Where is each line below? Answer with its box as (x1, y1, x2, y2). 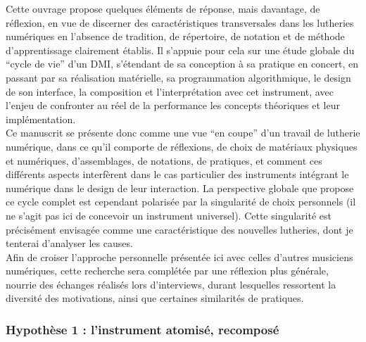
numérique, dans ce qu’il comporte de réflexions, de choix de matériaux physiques (6, 139, 358, 153)
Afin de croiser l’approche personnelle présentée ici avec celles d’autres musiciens (6, 249, 353, 264)
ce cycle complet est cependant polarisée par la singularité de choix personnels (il (6, 194, 356, 209)
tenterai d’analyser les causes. (6, 236, 133, 251)
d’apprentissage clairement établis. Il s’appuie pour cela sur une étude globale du (6, 42, 355, 57)
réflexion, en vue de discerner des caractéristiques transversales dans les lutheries (6, 15, 354, 30)
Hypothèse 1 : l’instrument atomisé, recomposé (6, 320, 279, 338)
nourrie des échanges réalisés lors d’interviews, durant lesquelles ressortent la (6, 277, 336, 291)
